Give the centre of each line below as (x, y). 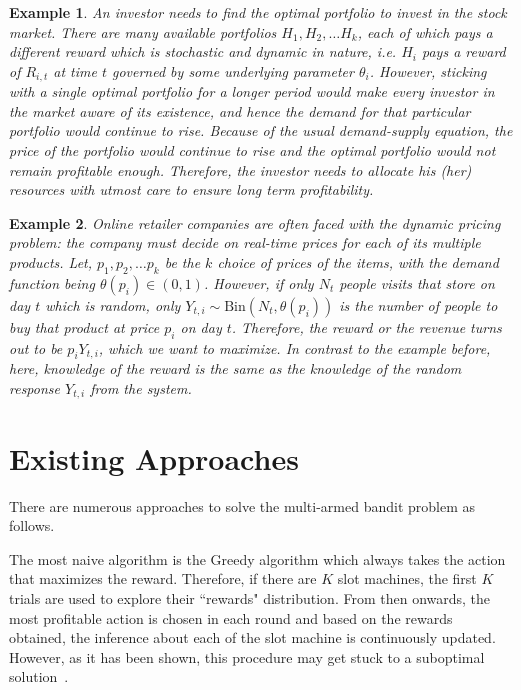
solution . (39, 676)
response (34, 387)
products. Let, (51, 261)
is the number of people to (418, 304)
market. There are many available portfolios (143, 31)
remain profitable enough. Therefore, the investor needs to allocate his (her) (240, 169)
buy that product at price (84, 326)
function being (52, 282)
